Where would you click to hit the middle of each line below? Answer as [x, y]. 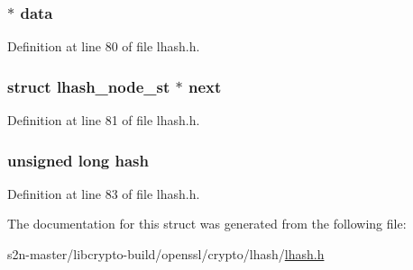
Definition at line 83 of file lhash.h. [104, 193]
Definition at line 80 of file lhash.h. [104, 46]
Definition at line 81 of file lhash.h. [104, 120]
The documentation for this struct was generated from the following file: [207, 224]
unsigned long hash [78, 160]
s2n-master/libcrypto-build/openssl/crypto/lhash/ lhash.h [166, 254]
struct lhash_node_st [89, 86]
